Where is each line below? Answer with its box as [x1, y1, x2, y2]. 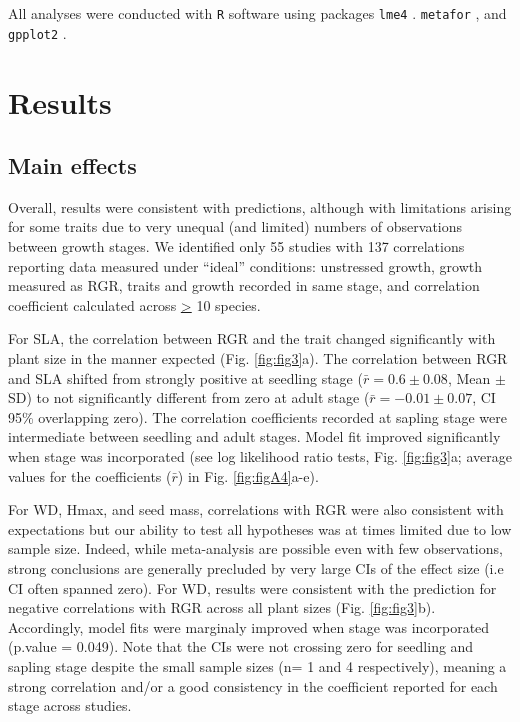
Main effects [8, 150, 137, 181]
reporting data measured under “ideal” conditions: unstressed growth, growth [8, 255, 482, 276]
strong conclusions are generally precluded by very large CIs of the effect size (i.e [8, 557, 504, 578]
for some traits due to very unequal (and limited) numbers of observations [8, 216, 463, 237]
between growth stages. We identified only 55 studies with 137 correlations [8, 236, 465, 257]
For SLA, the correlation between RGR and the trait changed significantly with [8, 328, 496, 349]
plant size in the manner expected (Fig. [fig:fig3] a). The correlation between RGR [8, 348, 508, 369]
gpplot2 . [8, 22, 67, 43]
